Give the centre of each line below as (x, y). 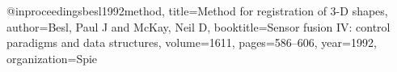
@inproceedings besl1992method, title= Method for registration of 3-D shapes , (197, 11)
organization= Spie (52, 58)
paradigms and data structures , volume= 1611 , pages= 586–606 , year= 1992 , (192, 42)
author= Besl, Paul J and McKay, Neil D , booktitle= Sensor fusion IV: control (198, 26)
